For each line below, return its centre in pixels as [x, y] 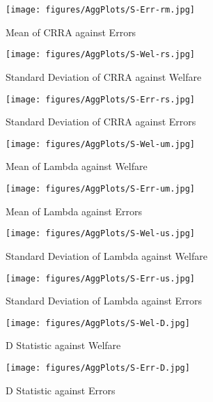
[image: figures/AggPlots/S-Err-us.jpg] [101, 278]
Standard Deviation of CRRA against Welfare [104, 76]
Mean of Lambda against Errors [74, 211]
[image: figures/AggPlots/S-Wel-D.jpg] [98, 323]
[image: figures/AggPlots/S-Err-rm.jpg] [101, 10]
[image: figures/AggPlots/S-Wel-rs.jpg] [101, 55]
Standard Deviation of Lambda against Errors [104, 301]
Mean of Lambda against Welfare [77, 166]
